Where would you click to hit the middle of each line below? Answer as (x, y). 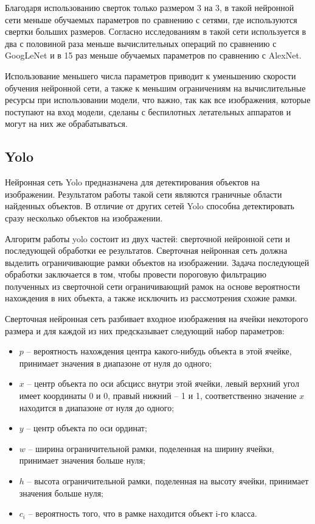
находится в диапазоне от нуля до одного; (97, 407)
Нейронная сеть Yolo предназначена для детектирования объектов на (133, 182)
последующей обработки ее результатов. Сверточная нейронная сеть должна (146, 250)
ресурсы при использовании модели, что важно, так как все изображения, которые (158, 100)
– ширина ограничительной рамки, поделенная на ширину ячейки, (151, 448)
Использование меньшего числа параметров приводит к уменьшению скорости (151, 75)
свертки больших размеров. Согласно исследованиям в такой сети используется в (156, 31)
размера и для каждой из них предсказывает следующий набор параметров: (145, 330)
